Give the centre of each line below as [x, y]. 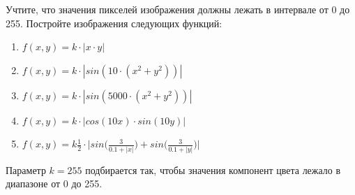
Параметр [26, 169]
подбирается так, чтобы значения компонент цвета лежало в [213, 169]
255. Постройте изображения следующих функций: [114, 23]
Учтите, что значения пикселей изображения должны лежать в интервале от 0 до [178, 9]
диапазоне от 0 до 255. [54, 183]
